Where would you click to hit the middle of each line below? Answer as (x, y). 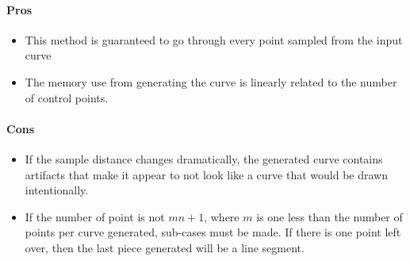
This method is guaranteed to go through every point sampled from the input (214, 39)
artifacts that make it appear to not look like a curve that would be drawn (206, 174)
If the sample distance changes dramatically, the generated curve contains (204, 158)
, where (222, 216)
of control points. (67, 97)
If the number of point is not (95, 216)
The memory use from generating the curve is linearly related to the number (211, 81)
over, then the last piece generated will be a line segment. (165, 247)
